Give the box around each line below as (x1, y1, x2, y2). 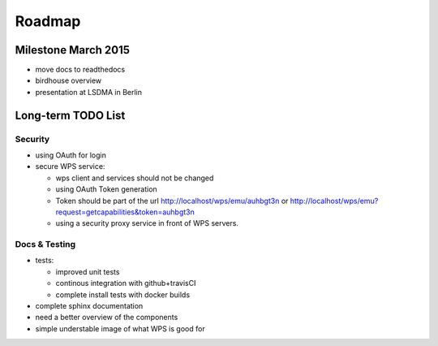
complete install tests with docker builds (55, 289, 191, 300)
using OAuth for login (35, 150, 107, 160)
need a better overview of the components (35, 313, 178, 322)
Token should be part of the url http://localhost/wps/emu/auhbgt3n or (55, 196, 289, 205)
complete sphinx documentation (35, 301, 144, 311)
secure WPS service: (35, 162, 105, 171)
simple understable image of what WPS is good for (35, 323, 206, 333)
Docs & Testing (15, 239, 76, 250)
